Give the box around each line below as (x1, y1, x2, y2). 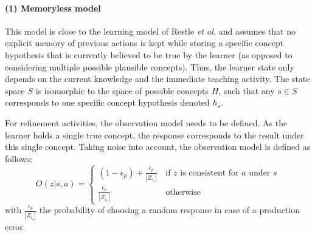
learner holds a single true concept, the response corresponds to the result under (5, 128, 304, 141)
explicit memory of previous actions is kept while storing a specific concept (5, 36, 284, 49)
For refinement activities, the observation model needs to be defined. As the (5, 116, 288, 129)
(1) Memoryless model (5, 1, 101, 14)
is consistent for (180, 168, 239, 177)
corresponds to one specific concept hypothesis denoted (5, 96, 210, 109)
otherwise (165, 188, 201, 197)
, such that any (218, 84, 275, 97)
